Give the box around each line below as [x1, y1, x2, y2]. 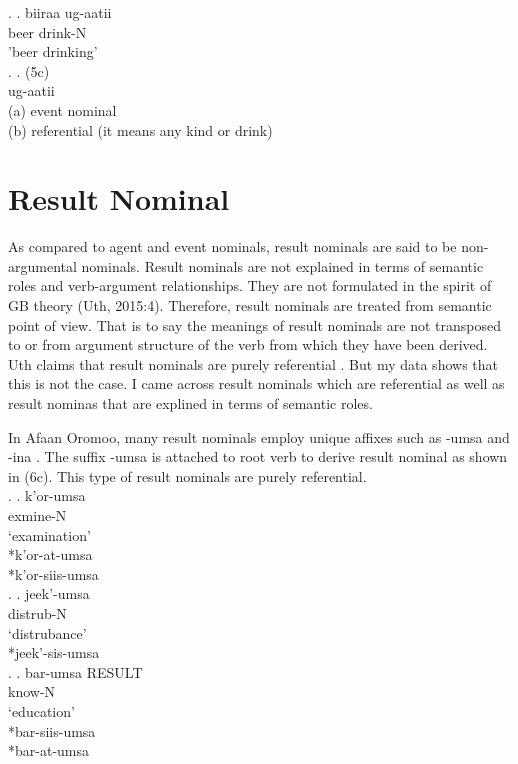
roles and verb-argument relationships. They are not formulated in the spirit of [8, 275, 492, 296]
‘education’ [8, 700, 75, 721]
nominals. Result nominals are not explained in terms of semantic [81, 255, 484, 276]
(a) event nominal [8, 99, 117, 120]
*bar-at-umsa [8, 740, 90, 761]
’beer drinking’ [8, 41, 98, 62]
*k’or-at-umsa [8, 544, 93, 565]
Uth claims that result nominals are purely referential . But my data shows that [8, 353, 498, 374]
